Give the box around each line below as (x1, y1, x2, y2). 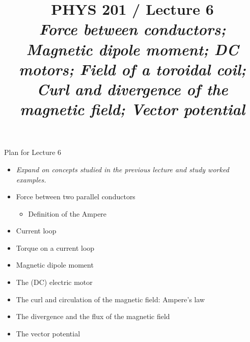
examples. (16, 174, 46, 185)
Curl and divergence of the (37, 78, 228, 99)
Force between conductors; (39, 18, 226, 40)
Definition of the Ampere (28, 208, 107, 219)
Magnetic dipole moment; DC (26, 38, 239, 60)
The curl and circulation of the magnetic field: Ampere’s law (16, 294, 205, 304)
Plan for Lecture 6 (4, 147, 62, 157)
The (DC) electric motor (16, 277, 93, 287)
